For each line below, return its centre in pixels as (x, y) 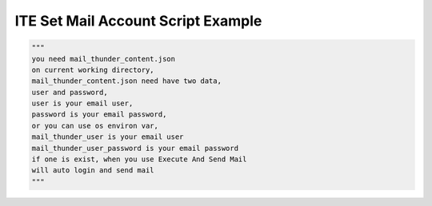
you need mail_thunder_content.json (104, 59)
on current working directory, (93, 69)
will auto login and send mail (93, 170)
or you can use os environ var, (95, 125)
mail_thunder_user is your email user (108, 137)
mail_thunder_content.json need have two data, (126, 81)
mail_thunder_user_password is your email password (135, 148)
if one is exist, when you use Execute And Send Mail (139, 159)
